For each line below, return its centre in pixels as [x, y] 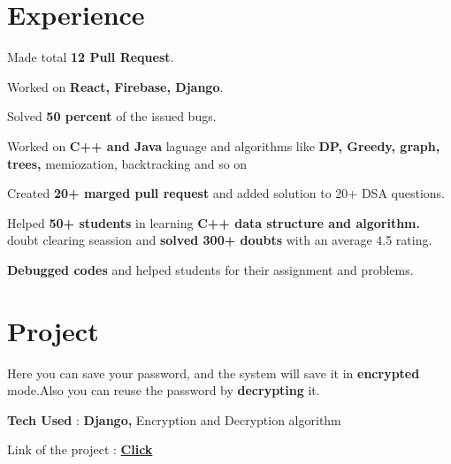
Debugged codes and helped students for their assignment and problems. [210, 269]
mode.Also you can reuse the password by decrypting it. [164, 390]
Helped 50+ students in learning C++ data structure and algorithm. [214, 222]
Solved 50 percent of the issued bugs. [112, 116]
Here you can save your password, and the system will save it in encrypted [214, 373]
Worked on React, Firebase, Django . [115, 86]
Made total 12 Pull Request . [91, 57]
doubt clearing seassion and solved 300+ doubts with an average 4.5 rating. [220, 240]
